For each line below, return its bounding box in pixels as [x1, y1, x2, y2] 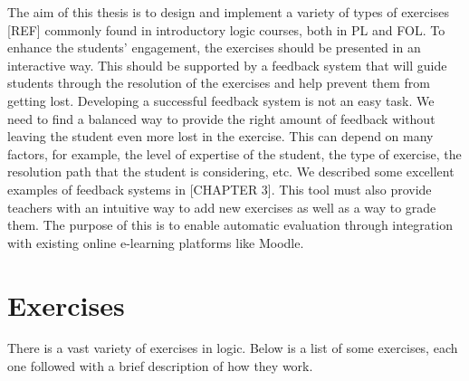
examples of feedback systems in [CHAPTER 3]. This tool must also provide [7, 179, 432, 198]
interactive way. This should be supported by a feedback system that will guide [7, 55, 447, 74]
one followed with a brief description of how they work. [7, 357, 313, 376]
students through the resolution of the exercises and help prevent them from [7, 73, 430, 92]
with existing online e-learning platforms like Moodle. [7, 233, 304, 252]
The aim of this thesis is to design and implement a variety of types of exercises [7, 3, 449, 21]
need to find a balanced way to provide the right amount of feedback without [7, 109, 435, 128]
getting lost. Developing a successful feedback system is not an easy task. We [7, 90, 435, 110]
